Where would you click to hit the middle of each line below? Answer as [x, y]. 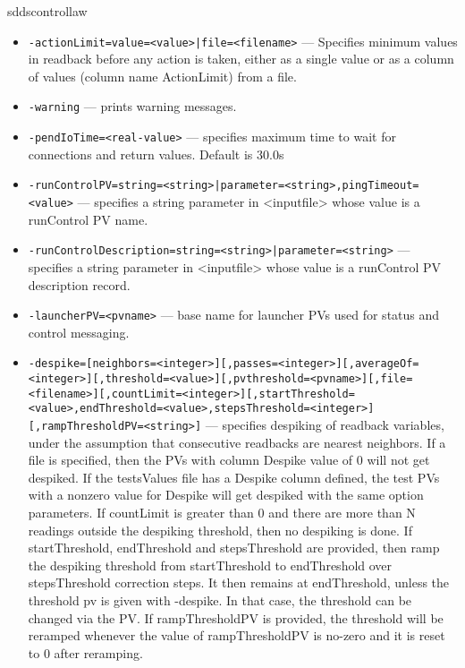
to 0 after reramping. [85, 652]
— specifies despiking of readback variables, [325, 424]
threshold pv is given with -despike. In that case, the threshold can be [220, 599]
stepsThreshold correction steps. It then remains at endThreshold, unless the [239, 582]
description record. [79, 284]
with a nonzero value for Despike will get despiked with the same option [226, 495]
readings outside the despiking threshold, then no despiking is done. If [220, 530]
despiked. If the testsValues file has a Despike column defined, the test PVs [234, 477]
